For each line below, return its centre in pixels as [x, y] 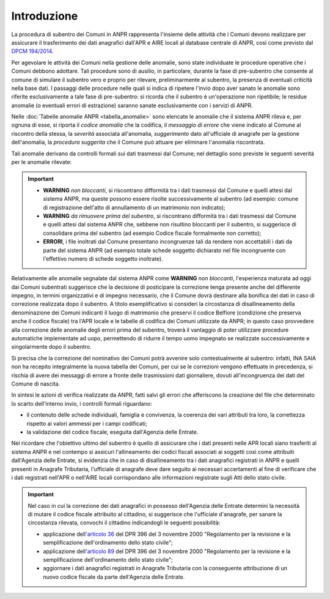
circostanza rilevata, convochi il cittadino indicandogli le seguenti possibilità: [124, 523]
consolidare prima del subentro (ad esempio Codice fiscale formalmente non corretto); [152, 233]
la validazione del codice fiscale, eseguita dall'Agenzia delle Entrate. [112, 432]
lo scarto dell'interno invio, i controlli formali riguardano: [82, 403]
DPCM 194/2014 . [33, 51]
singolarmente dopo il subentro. [51, 347]
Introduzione [45, 16]
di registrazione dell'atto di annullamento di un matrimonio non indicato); [134, 207]
